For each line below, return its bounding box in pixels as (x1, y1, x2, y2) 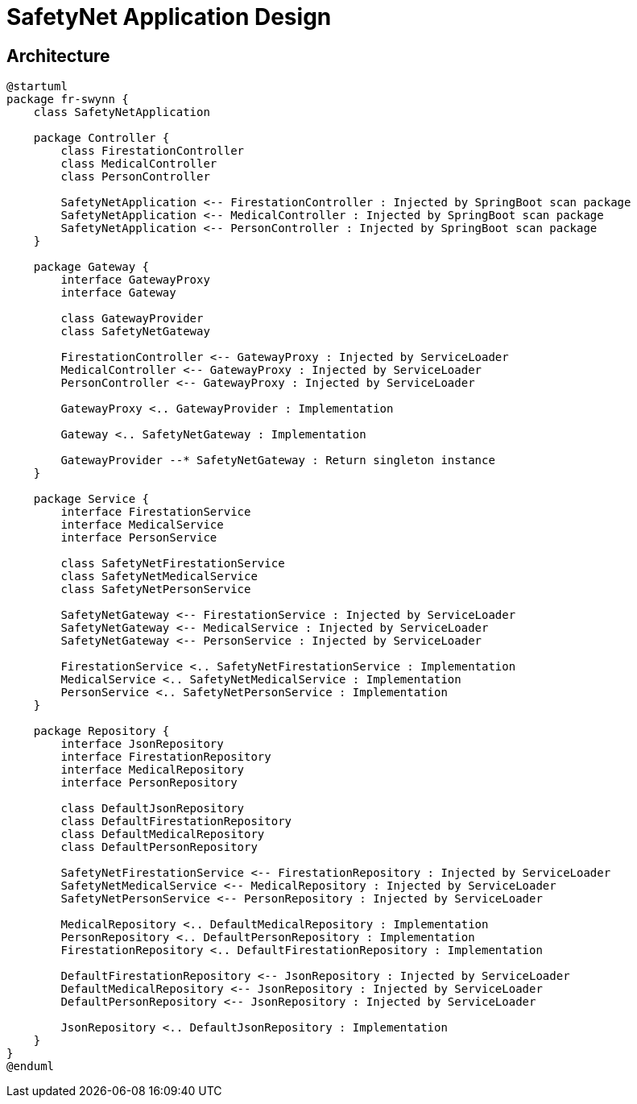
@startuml (6, 80, 68, 93)
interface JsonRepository (60, 737, 224, 751)
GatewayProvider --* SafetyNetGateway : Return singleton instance (60, 454, 495, 467)
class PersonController (60, 170, 210, 184)
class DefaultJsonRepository (60, 802, 245, 816)
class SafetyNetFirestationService (60, 557, 285, 571)
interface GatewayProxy (60, 273, 210, 287)
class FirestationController (60, 144, 245, 158)
